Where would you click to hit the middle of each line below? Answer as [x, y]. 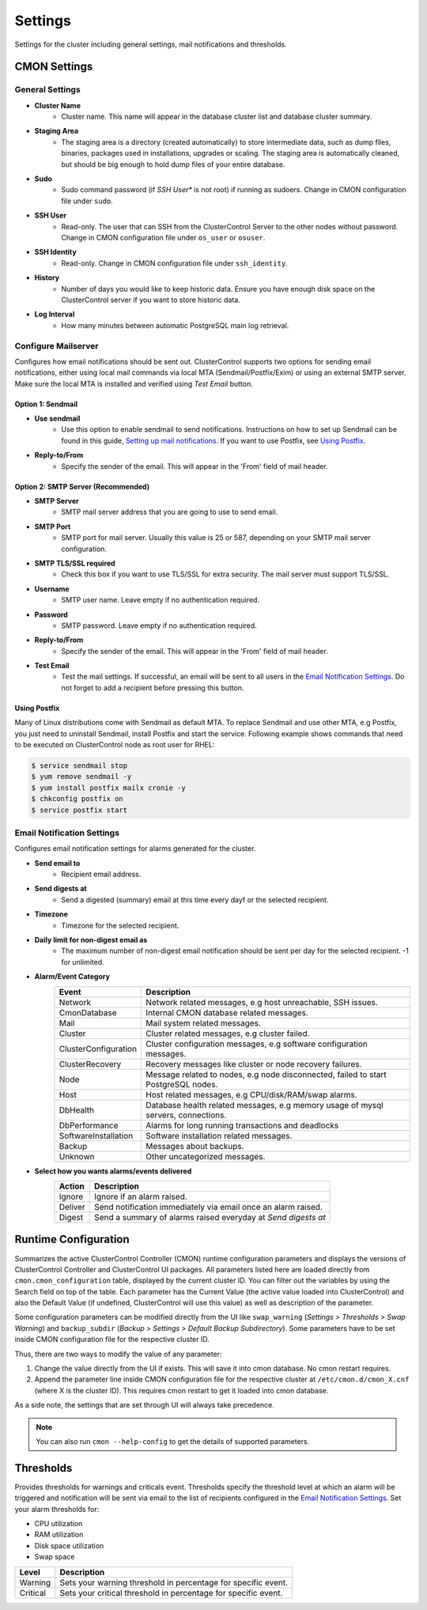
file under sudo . [87, 201]
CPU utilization [59, 1524]
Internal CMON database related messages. [227, 1012]
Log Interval [55, 314]
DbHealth [77, 1109]
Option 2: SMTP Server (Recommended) [82, 486]
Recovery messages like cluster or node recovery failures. [254, 1064]
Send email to [57, 863]
